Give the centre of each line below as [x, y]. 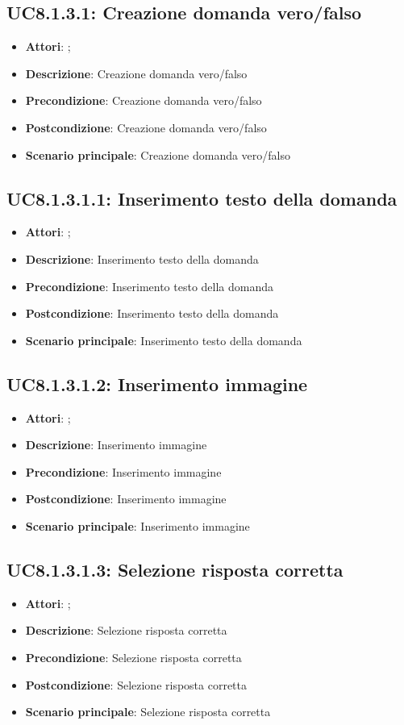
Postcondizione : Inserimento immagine [126, 499]
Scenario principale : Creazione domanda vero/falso [158, 154]
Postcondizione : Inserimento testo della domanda [152, 313]
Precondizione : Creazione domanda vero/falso [144, 100]
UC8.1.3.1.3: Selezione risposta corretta [175, 569]
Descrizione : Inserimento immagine [116, 445]
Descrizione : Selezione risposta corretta [126, 630]
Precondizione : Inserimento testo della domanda [150, 286]
